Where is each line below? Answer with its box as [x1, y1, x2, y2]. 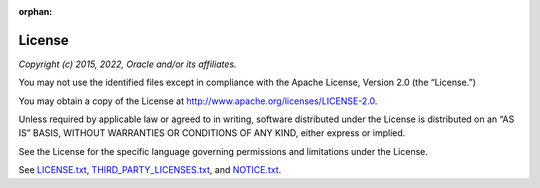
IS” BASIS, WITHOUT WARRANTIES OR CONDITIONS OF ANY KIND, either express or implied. [18, 127, 406, 139]
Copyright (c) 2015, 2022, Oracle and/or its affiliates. [18, 58, 237, 70]
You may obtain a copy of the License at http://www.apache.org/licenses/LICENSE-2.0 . [18, 95, 378, 107]
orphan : [18, 6, 53, 17]
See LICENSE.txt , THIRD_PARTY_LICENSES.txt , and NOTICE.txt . [18, 164, 282, 176]
